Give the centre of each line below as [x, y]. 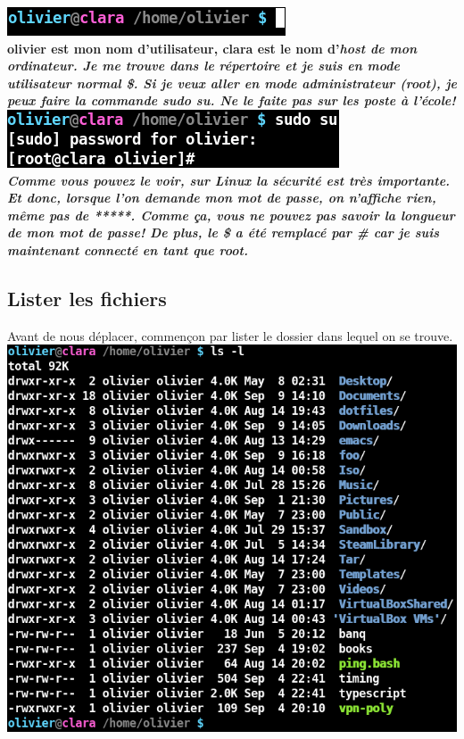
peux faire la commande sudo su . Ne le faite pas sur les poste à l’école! [232, 100]
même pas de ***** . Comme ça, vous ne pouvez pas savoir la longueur [231, 215]
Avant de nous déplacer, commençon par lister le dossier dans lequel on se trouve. [230, 335]
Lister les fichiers [87, 298]
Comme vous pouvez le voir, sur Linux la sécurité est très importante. [229, 180]
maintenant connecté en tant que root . [128, 249]
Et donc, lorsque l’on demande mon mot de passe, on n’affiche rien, [222, 198]
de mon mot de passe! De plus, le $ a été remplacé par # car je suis [224, 232]
